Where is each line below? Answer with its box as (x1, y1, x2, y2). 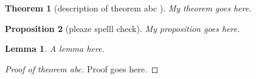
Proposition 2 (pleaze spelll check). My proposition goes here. (5, 22, 240, 34)
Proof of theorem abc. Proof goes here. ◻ (5, 62, 159, 75)
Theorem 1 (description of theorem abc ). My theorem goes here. (5, 2, 252, 14)
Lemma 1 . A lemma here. (5, 42, 105, 55)
